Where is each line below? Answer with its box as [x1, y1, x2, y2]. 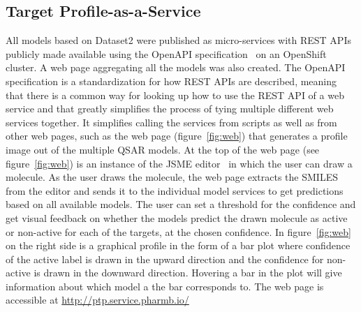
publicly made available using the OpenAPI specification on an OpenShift [6, 46, 327, 61]
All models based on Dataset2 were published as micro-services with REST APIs [6, 33, 351, 47]
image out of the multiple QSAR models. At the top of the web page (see [6, 142, 320, 156]
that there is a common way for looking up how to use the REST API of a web [6, 87, 344, 102]
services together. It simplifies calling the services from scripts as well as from [6, 114, 337, 129]
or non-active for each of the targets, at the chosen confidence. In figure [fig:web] [6, 224, 351, 239]
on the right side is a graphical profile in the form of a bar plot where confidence [6, 238, 351, 253]
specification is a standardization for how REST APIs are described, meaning [6, 73, 337, 88]
